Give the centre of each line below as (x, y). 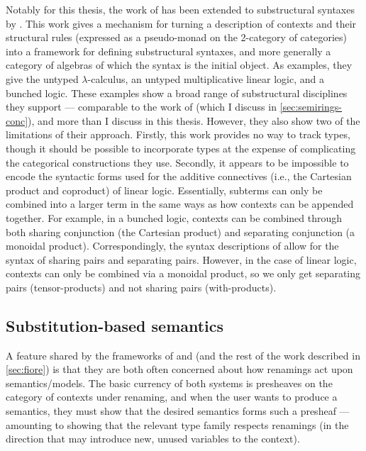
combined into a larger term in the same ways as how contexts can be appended (180, 204)
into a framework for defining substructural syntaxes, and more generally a (168, 51)
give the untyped (42, 78)
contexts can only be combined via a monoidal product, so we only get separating (183, 273)
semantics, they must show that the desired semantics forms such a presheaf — (178, 411)
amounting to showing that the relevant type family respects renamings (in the (177, 424)
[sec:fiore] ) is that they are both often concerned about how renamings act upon (179, 369)
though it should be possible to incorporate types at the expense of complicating (181, 148)
